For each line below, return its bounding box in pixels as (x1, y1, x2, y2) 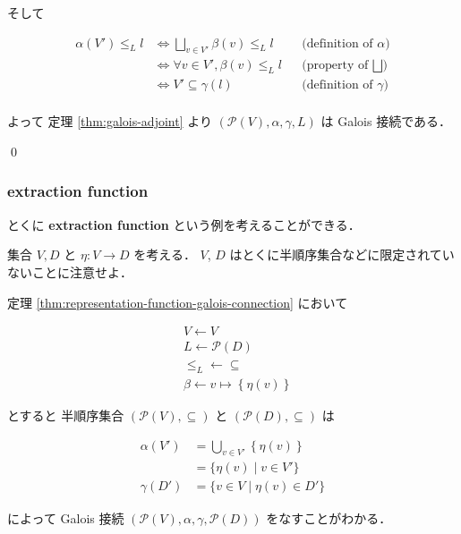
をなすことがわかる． (266, 508, 392, 527)
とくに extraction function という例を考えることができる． (7, 215, 361, 233)
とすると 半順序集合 (7, 406, 124, 425)
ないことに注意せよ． (7, 262, 132, 281)
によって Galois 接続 (7, 508, 124, 527)
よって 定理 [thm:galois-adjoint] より (7, 112, 212, 131)
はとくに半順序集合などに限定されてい (229, 245, 455, 264)
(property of (302, 59, 369, 72)
